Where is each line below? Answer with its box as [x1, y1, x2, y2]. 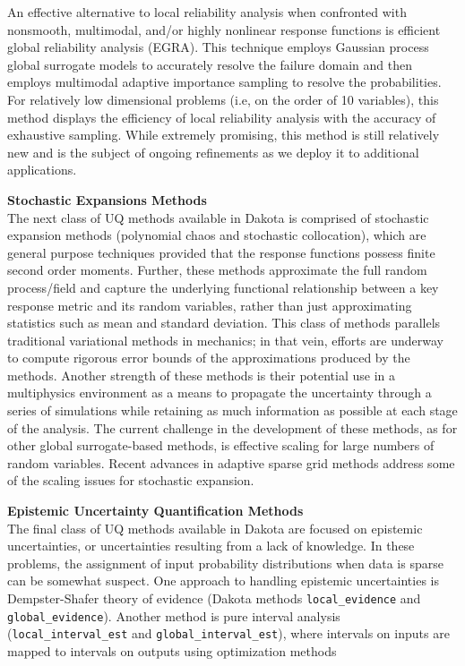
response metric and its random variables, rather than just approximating [7, 295, 412, 314]
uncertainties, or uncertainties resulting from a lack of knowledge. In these [7, 536, 415, 555]
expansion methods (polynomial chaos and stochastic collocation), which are [7, 226, 426, 244]
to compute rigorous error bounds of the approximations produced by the [7, 348, 410, 367]
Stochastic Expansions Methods [7, 190, 207, 209]
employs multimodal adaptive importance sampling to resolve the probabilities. [7, 73, 442, 91]
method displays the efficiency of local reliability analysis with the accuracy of [7, 107, 436, 126]
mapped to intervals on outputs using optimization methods [7, 641, 337, 660]
